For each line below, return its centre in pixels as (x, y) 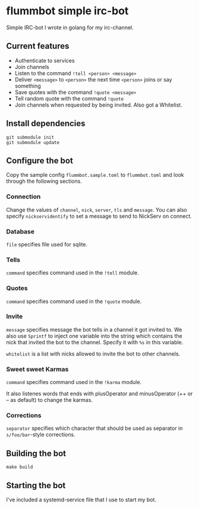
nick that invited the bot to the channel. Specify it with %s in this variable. (95, 342)
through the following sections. (44, 181)
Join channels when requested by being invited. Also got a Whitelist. (98, 105)
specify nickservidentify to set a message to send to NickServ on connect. (99, 216)
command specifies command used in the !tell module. (72, 273)
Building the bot (36, 453)
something (28, 86)
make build (20, 467)
